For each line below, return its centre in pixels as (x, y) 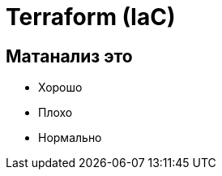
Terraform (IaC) (91, 17)
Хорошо (60, 88)
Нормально (70, 138)
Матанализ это (69, 56)
